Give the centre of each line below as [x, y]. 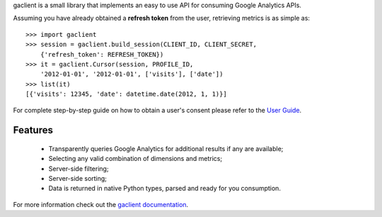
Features [33, 130]
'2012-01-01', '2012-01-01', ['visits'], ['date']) [132, 74]
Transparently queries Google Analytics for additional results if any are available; [166, 148]
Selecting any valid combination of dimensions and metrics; [135, 159]
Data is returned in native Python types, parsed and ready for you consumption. [164, 189]
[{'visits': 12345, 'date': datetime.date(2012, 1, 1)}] [127, 94]
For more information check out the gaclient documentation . [101, 204]
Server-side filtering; [79, 168]
